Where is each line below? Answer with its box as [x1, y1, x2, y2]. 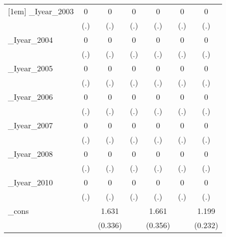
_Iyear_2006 [8, 91, 53, 102]
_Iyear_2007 [8, 119, 53, 131]
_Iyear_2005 [8, 62, 53, 74]
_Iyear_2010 [8, 177, 53, 188]
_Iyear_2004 [8, 34, 53, 45]
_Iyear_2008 [8, 148, 53, 159]
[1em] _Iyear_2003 [8, 5, 74, 17]
